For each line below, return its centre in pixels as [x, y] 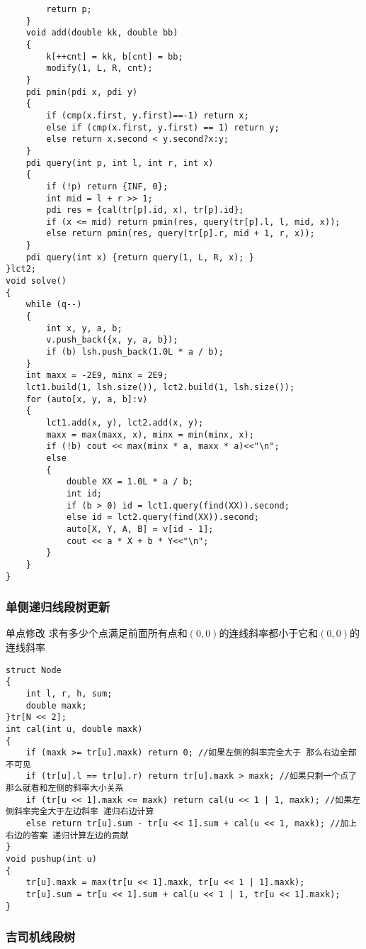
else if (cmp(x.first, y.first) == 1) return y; [163, 127]
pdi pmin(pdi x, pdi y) [82, 92]
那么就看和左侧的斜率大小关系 [65, 788]
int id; [84, 493]
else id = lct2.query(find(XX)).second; [162, 517]
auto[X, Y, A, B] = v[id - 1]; [140, 529]
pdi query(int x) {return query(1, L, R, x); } [140, 257]
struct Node [34, 670]
